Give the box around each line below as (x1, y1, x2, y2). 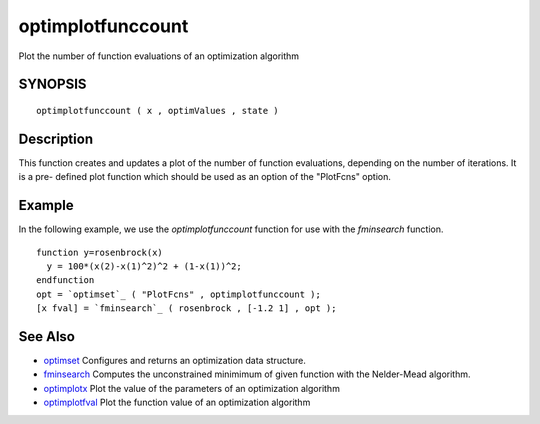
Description (18, 130, 94, 147)
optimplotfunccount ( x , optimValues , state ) (36, 105, 279, 116)
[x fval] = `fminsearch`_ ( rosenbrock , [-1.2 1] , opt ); (36, 303, 337, 314)
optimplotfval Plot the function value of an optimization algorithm (43, 396, 311, 409)
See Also (18, 328, 75, 345)
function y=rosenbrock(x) (36, 246, 164, 258)
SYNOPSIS (18, 76, 87, 93)
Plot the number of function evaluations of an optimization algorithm (18, 50, 300, 62)
